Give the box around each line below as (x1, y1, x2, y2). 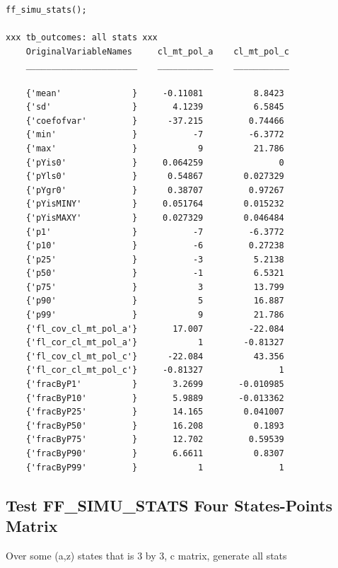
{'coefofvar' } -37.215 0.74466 (25, 115, 284, 126)
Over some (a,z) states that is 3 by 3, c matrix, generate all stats (6, 547, 287, 562)
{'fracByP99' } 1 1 (25, 462, 284, 473)
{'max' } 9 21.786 (25, 143, 284, 153)
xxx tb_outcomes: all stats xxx (6, 33, 158, 43)
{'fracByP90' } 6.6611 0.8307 (25, 448, 284, 458)
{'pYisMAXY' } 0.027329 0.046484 (25, 212, 284, 223)
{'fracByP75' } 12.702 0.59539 (25, 434, 284, 445)
